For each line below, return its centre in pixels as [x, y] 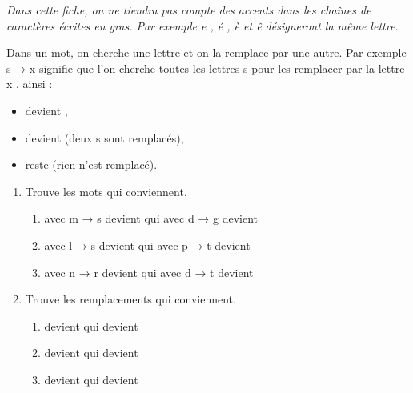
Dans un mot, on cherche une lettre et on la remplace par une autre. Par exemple [206, 52]
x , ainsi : [30, 84]
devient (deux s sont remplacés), [104, 137]
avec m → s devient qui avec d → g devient [151, 218]
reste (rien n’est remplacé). [91, 164]
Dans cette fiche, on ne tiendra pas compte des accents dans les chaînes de [189, 10]
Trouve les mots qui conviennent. [106, 191]
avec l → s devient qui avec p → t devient [147, 245]
